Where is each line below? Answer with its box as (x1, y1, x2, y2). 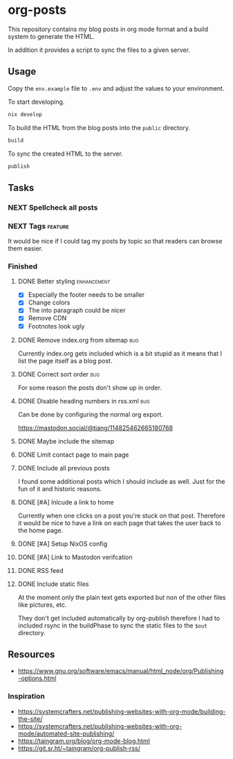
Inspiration (8, 691, 46, 701)
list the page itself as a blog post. (17, 356, 113, 365)
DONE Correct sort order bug (17, 369, 100, 378)
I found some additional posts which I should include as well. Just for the (17, 477, 225, 486)
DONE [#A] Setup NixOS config (17, 539, 108, 548)
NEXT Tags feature (8, 221, 69, 230)
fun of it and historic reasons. (17, 484, 102, 493)
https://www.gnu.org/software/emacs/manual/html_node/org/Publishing (17, 667, 224, 675)
